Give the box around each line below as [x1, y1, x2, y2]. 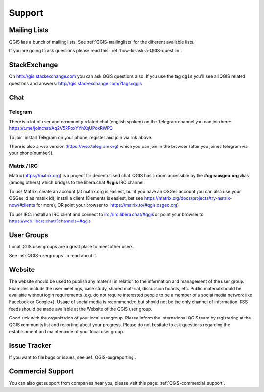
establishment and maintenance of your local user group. [9, 328, 124, 334]
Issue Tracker [9, 341, 52, 350]
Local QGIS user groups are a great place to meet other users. [9, 244, 134, 249]
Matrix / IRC [9, 162, 38, 169]
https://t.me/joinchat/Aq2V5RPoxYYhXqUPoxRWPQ [9, 125, 113, 131]
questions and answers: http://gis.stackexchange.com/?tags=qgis [9, 80, 142, 86]
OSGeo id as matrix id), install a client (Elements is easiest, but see [9, 195, 144, 201]
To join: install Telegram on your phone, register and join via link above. [9, 134, 153, 140]
